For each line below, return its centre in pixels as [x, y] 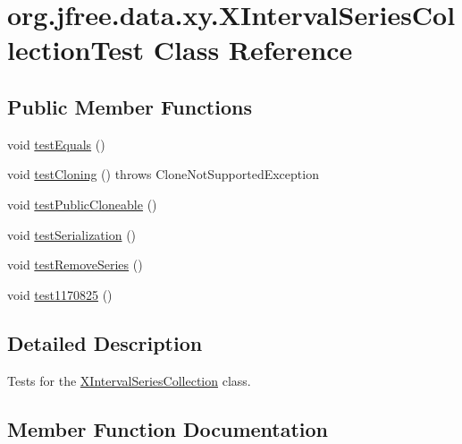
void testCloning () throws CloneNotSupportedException [163, 174]
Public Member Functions [130, 106]
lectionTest [76, 50]
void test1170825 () [60, 294]
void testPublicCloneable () [82, 204]
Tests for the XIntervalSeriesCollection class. [129, 380]
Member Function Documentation [168, 428]
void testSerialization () [72, 234]
